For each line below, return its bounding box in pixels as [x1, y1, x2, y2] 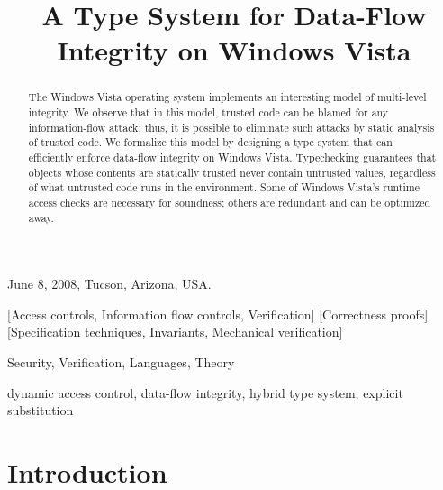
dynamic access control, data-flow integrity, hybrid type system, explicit [7, 383, 403, 402]
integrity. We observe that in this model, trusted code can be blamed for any [28, 105, 389, 120]
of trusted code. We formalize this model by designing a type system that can [28, 134, 393, 150]
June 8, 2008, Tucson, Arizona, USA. [7, 274, 212, 293]
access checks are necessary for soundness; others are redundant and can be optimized [28, 194, 431, 209]
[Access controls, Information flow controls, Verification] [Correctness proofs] [7, 304, 429, 323]
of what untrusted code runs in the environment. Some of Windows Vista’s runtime [28, 180, 420, 195]
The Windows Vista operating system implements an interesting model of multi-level [28, 89, 427, 105]
